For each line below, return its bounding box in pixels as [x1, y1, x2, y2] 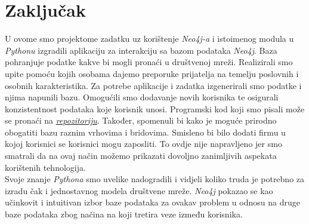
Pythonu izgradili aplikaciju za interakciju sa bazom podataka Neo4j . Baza [5, 44, 277, 56]
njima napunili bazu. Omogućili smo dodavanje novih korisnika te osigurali [5, 91, 279, 103]
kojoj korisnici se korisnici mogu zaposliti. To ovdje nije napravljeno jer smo [5, 137, 282, 150]
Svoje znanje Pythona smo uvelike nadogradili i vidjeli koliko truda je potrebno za [5, 173, 305, 185]
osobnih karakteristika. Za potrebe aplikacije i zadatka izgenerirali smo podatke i [5, 79, 302, 91]
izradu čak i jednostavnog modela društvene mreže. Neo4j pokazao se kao [5, 184, 273, 197]
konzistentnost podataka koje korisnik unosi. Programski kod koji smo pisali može [5, 102, 305, 115]
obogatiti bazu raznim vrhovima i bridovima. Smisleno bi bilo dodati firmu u [5, 125, 286, 138]
